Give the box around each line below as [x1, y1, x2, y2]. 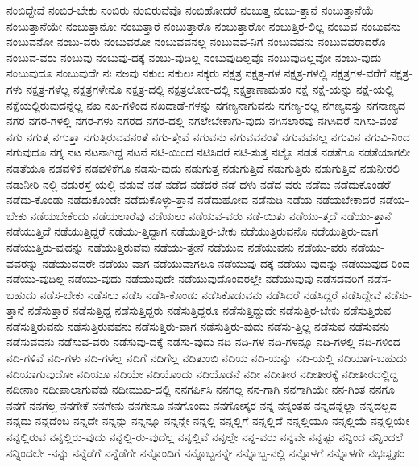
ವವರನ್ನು [6, 254, 39, 271]
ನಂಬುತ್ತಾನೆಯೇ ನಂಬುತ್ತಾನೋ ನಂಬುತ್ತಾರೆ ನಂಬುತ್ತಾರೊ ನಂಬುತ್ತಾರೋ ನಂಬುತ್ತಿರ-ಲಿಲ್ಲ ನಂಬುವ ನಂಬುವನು [6, 17, 401, 34]
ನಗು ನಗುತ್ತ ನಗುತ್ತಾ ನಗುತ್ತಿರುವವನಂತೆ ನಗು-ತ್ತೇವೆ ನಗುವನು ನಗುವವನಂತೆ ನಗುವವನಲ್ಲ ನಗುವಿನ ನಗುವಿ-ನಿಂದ [6, 127, 410, 144]
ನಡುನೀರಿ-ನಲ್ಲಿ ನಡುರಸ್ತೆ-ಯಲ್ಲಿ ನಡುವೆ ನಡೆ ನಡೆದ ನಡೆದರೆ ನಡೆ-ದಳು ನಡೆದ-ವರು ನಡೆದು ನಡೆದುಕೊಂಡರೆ [6, 175, 391, 192]
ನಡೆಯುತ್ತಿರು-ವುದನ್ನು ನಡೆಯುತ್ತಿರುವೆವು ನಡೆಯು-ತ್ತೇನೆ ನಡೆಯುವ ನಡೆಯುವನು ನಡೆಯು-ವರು [6, 238, 348, 255]
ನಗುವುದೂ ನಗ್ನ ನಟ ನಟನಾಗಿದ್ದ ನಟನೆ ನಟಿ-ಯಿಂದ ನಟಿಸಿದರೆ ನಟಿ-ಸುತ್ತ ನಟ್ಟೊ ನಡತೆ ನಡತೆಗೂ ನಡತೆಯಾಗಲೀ [6, 144, 411, 161]
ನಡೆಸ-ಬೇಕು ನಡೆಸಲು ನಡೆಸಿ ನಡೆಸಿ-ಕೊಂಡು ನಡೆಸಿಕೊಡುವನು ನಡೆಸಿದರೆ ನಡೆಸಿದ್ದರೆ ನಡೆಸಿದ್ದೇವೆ [39, 286, 381, 302]
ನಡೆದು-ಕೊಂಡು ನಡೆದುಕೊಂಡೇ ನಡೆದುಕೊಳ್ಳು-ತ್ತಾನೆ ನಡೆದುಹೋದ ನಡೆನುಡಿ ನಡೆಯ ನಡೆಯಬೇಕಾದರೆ [6, 191, 376, 208]
